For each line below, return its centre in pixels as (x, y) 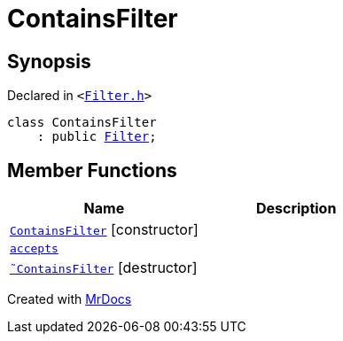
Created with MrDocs (70, 299)
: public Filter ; (97, 137)
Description (296, 209)
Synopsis (49, 61)
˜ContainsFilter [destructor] (104, 268)
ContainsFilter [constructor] (104, 230)
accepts (34, 249)
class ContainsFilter (82, 123)
